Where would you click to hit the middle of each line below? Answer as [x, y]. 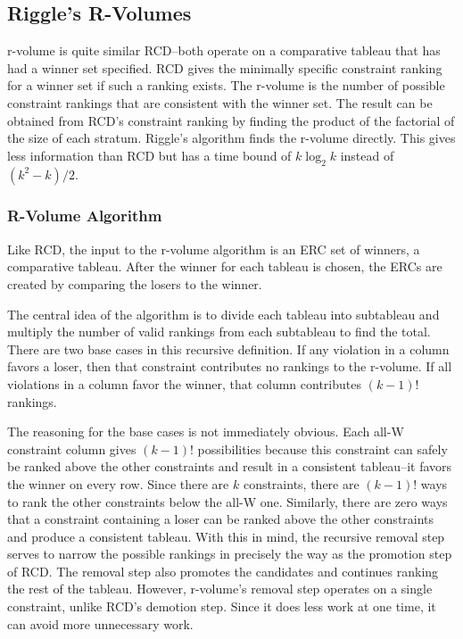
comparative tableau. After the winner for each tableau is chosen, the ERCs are [225, 266]
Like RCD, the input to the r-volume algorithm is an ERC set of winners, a [214, 249]
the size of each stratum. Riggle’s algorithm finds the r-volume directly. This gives [231, 138]
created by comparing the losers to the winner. [135, 283]
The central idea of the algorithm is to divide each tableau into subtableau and [223, 314]
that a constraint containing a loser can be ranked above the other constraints [221, 519]
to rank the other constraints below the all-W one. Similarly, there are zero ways [227, 501]
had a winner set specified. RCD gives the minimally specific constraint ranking [225, 67]
